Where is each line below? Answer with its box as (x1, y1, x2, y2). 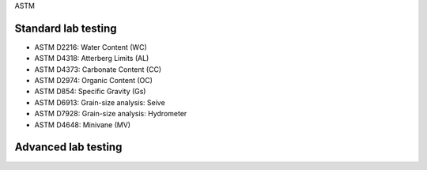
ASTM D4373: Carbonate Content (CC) (34, 64, 162, 74)
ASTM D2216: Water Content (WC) (34, 42, 148, 51)
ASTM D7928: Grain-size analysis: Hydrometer (34, 109, 187, 119)
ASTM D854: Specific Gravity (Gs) (34, 87, 146, 96)
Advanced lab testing (14, 141, 123, 154)
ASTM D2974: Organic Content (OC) (34, 76, 153, 85)
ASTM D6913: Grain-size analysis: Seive (34, 97, 165, 107)
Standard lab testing (14, 21, 118, 35)
